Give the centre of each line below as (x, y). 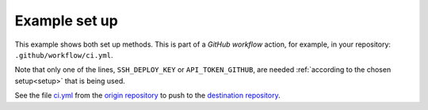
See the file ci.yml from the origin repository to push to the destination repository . (147, 96)
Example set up (66, 21)
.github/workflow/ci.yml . (64, 55)
